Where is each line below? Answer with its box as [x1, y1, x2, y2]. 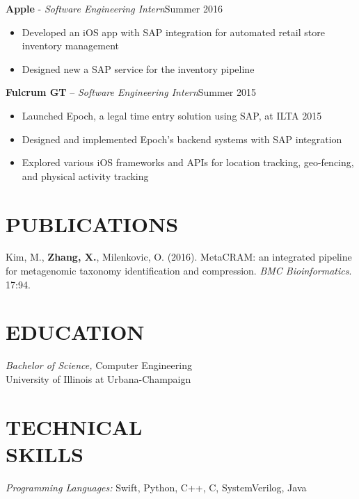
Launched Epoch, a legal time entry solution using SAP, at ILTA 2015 [22, 108, 322, 122]
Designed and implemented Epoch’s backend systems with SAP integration [22, 131, 342, 146]
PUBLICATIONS [6, 209, 179, 238]
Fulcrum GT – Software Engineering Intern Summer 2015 [6, 85, 257, 99]
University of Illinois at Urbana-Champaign [6, 371, 191, 386]
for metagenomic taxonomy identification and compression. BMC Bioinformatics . [6, 263, 352, 278]
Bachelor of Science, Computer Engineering [6, 358, 192, 373]
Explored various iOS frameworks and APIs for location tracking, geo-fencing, [22, 155, 354, 170]
